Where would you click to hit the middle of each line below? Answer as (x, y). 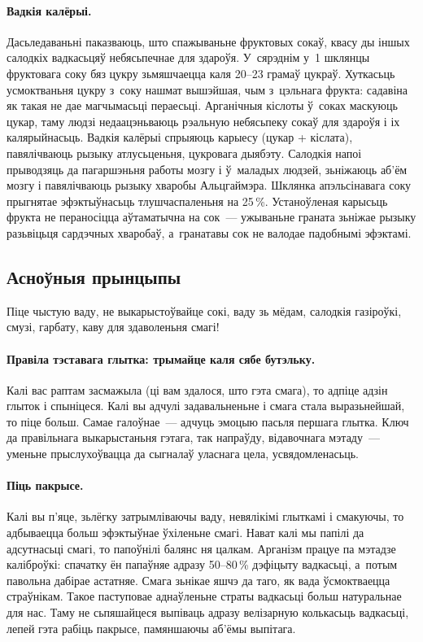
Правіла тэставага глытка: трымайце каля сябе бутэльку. (161, 358)
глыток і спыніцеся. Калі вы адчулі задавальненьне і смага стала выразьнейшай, (206, 406)
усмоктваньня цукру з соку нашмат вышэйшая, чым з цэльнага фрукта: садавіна (207, 89)
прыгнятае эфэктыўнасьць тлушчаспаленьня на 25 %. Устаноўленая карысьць (197, 201)
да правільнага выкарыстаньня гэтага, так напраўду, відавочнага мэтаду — (193, 437)
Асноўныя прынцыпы (94, 276)
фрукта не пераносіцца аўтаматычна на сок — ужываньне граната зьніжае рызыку (211, 217)
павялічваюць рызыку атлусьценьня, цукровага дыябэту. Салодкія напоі (184, 153)
